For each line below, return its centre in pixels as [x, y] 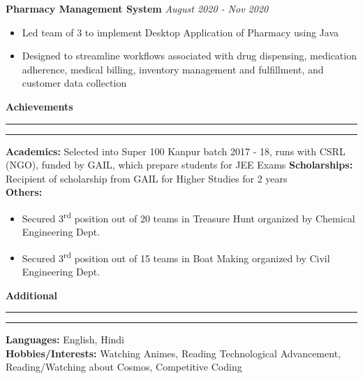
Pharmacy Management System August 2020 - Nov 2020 [137, 8]
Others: [24, 192]
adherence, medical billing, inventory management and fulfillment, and [173, 69]
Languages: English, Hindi [65, 339]
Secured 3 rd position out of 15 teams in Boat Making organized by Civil [176, 257]
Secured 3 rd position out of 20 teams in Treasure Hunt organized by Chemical [188, 217]
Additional [32, 295]
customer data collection [74, 83]
